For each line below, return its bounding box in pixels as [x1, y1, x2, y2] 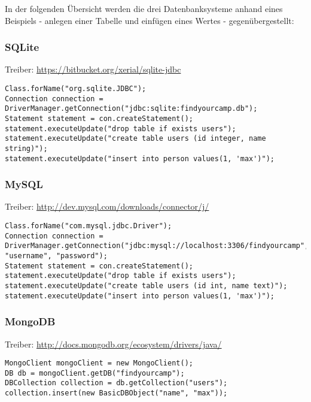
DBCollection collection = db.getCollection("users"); [5, 379, 228, 388]
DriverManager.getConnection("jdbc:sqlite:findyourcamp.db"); [5, 104, 258, 113]
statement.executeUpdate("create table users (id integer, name [5, 134, 266, 143]
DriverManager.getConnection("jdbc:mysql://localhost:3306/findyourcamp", [5, 241, 309, 250]
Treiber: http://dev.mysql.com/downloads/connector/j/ [5, 200, 209, 213]
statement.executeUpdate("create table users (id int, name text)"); [5, 282, 288, 290]
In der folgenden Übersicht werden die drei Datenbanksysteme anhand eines [5, 2, 283, 14]
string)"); [5, 144, 48, 153]
